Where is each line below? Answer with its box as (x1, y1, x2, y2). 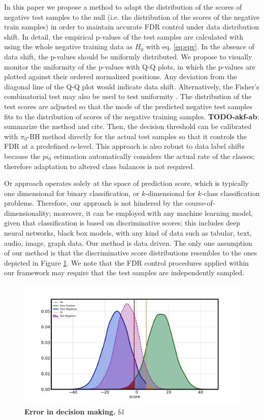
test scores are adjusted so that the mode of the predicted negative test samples (4, 101, 252, 111)
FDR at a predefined (4, 141, 69, 151)
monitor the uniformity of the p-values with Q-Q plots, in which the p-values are (4, 61, 255, 72)
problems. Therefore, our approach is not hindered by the (4, 198, 183, 208)
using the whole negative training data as (4, 41, 133, 52)
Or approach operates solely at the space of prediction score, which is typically (4, 178, 249, 188)
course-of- (185, 198, 215, 208)
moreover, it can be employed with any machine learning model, (53, 207, 253, 218)
